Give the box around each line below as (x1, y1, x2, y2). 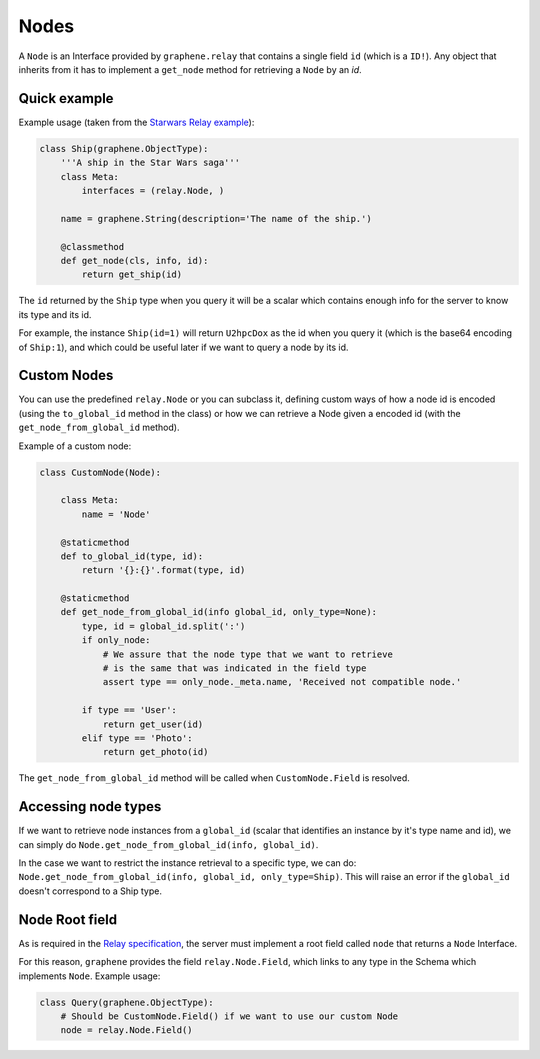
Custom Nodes (18, 367, 114, 384)
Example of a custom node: (18, 440, 132, 452)
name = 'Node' (81, 508, 151, 520)
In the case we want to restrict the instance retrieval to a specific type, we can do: (18, 857, 357, 869)
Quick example (18, 90, 114, 107)
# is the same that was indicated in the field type (102, 663, 367, 674)
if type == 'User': (81, 705, 177, 716)
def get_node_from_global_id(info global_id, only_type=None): (60, 606, 378, 618)
